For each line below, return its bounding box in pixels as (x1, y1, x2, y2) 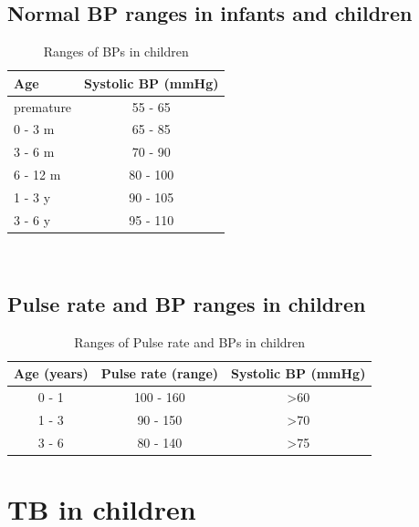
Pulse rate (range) (100, 364, 219, 383)
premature (14, 97, 72, 116)
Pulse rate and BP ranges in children (7, 289, 366, 317)
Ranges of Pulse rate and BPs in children (74, 332, 306, 351)
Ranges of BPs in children (43, 42, 189, 61)
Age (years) (14, 364, 89, 383)
